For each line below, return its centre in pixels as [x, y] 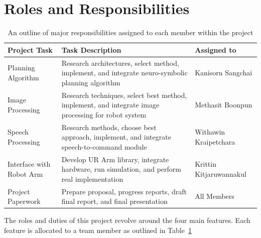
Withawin [210, 132]
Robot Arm [25, 174]
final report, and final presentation [114, 201]
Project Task [30, 49]
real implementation [92, 178]
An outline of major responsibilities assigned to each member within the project [130, 32]
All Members [215, 196]
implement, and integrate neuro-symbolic [124, 73]
